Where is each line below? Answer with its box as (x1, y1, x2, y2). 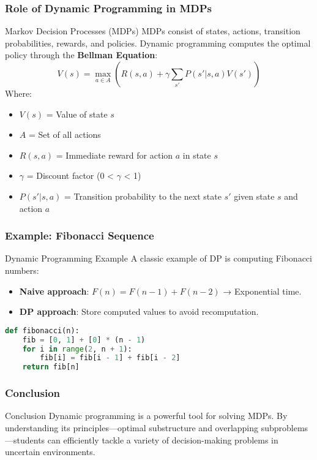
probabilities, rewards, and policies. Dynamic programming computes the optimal (5, 36, 311, 49)
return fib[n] (22, 363, 80, 372)
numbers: (5, 263, 39, 276)
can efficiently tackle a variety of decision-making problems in (47, 433, 278, 446)
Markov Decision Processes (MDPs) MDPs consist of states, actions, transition (5, 25, 300, 37)
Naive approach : (19, 284, 89, 297)
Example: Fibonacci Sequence (5, 228, 154, 243)
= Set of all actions (28, 128, 101, 141)
